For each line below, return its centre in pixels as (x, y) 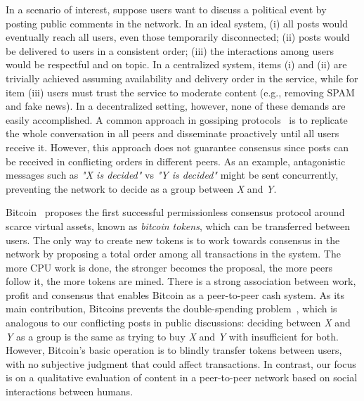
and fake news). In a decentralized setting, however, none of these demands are (176, 106)
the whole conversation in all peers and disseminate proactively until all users (173, 133)
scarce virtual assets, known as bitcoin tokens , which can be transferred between (178, 225)
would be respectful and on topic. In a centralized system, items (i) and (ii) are (176, 64)
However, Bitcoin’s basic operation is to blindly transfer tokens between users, (174, 350)
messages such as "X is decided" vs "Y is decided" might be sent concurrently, (172, 175)
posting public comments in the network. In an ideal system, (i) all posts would (177, 23)
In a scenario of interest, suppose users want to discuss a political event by (166, 9)
